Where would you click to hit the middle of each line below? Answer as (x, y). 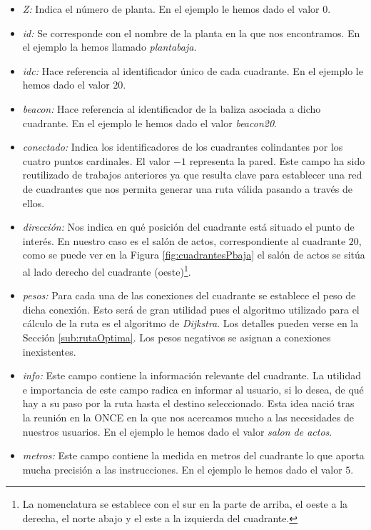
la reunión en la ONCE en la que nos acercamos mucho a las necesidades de (188, 417)
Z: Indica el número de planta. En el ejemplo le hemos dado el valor (171, 9)
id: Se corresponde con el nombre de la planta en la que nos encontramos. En (191, 32)
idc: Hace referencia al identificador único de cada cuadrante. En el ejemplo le (193, 70)
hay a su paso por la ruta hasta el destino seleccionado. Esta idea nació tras (188, 403)
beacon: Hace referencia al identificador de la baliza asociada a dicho (172, 108)
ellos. (34, 202)
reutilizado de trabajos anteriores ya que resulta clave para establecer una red (192, 175)
